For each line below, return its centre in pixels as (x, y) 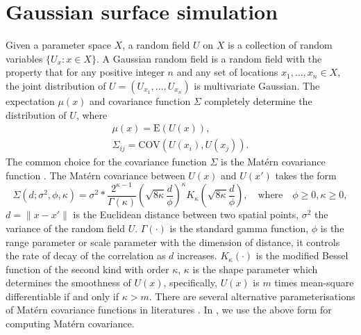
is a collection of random (280, 45)
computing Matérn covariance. (70, 324)
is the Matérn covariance (273, 162)
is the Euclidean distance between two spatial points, (186, 214)
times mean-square (314, 283)
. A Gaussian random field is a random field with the (209, 58)
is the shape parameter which (255, 269)
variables (24, 58)
